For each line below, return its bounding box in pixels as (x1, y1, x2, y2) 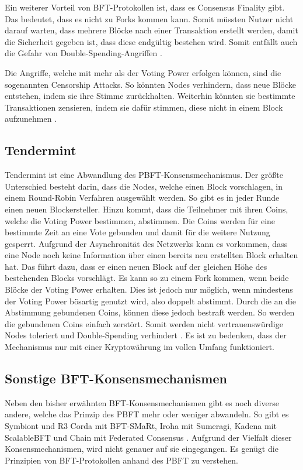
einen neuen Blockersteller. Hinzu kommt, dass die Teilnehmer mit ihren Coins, (5, 203, 288, 215)
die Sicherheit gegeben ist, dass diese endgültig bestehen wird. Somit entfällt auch (5, 35, 298, 47)
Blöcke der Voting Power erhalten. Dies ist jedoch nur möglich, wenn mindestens (5, 283, 293, 296)
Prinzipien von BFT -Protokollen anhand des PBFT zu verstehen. (5, 454, 238, 466)
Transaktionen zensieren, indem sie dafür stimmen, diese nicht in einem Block (5, 101, 283, 113)
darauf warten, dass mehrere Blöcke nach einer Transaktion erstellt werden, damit (5, 24, 298, 36)
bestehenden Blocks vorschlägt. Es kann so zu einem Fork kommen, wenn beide (5, 272, 289, 284)
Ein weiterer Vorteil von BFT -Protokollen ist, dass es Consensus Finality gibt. (5, 1, 285, 13)
